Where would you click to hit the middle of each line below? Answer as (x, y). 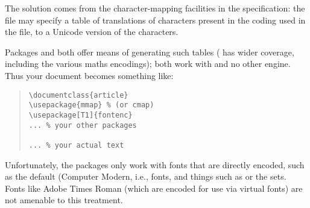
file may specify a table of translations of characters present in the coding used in (155, 20)
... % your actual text (76, 145)
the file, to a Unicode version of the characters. (92, 32)
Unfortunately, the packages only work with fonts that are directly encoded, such (155, 164)
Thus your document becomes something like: (89, 75)
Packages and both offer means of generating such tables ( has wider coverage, (150, 52)
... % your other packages (83, 125)
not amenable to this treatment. (64, 200)
